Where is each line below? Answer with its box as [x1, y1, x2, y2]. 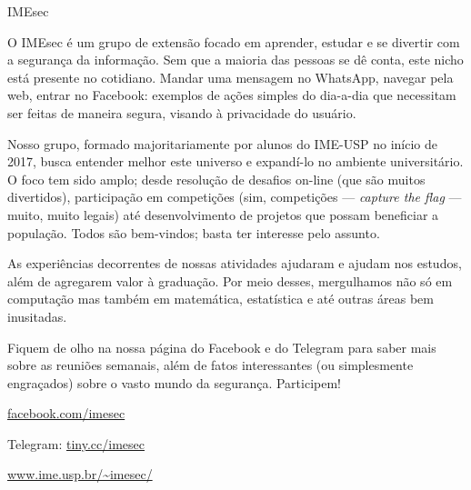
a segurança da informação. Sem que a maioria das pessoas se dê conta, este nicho [7, 50, 464, 69]
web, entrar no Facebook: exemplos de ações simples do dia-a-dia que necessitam [7, 85, 456, 105]
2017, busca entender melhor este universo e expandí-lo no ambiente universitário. [7, 152, 464, 171]
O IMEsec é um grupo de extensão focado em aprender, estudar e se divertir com [7, 32, 460, 51]
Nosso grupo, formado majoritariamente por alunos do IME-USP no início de [7, 134, 437, 153]
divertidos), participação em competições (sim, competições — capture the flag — [7, 187, 462, 206]
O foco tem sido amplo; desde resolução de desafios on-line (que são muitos [7, 169, 426, 188]
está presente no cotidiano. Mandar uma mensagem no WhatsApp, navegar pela [7, 67, 454, 86]
